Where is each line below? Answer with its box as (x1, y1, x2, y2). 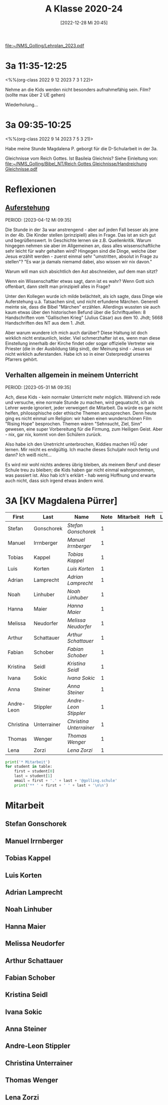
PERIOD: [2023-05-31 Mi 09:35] (5, 384, 71, 390)
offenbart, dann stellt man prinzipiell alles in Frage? (5, 283, 110, 289)
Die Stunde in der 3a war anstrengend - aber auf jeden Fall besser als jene (5, 227, 158, 233)
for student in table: (5, 764, 52, 769)
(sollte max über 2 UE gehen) (5, 91, 66, 98)
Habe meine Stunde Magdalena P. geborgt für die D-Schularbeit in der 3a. (5, 145, 158, 151)
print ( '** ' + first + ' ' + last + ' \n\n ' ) (14, 782, 108, 788)
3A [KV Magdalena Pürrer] (5, 495, 117, 507)
